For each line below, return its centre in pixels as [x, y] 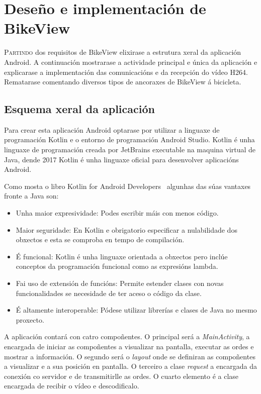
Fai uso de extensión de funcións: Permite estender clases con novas [120, 283]
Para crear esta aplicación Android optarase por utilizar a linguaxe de [112, 129]
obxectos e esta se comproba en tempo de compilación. [100, 239]
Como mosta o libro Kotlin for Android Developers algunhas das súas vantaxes [127, 186]
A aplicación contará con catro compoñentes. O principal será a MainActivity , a [127, 336]
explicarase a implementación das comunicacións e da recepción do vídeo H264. [126, 72]
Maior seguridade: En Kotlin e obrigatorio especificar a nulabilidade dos [126, 229]
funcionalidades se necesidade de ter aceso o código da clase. [109, 293]
